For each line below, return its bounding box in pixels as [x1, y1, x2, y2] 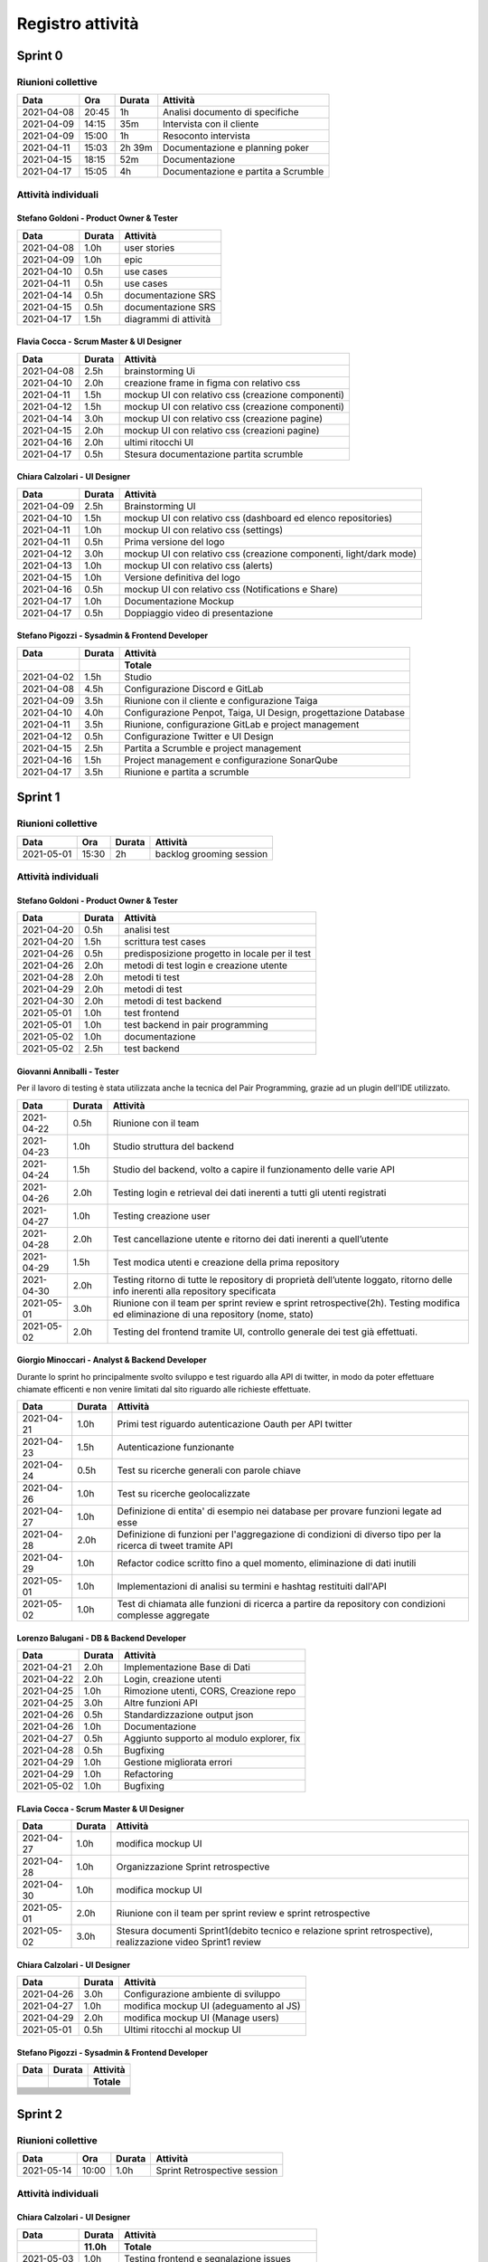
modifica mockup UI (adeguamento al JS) [123, 2000, 302, 2012]
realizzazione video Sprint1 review [116, 1936, 261, 1949]
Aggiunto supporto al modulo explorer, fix [123, 1733, 301, 1745]
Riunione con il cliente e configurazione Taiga [124, 694, 318, 707]
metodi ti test [124, 971, 180, 984]
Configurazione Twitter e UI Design [124, 729, 275, 742]
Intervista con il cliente [163, 118, 259, 130]
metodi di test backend [124, 995, 222, 1008]
